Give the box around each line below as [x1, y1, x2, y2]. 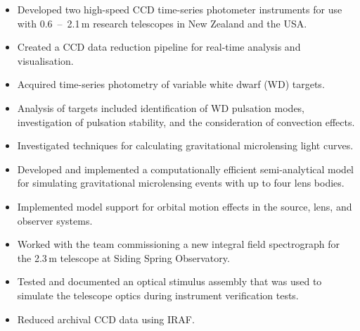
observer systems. [17, 213, 93, 227]
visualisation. [17, 53, 74, 68]
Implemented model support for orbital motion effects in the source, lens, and [17, 199, 352, 213]
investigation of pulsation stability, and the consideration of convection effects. [17, 114, 355, 129]
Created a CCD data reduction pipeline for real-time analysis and [17, 39, 301, 54]
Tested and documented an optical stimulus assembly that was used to [17, 274, 322, 289]
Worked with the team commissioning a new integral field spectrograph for [17, 237, 340, 251]
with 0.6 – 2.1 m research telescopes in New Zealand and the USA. [17, 15, 307, 30]
